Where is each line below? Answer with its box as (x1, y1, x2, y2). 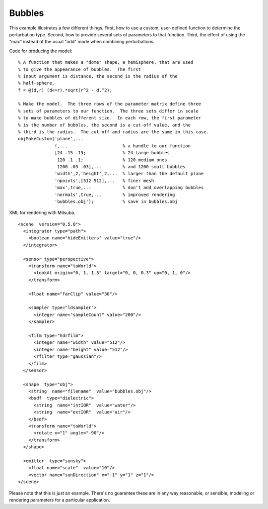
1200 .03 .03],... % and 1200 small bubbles (57, 164, 186, 169)
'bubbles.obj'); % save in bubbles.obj (55, 199, 178, 204)
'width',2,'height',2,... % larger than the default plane (55, 171, 204, 177)
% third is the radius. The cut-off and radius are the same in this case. (18, 129, 209, 135)
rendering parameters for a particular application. (9, 497, 110, 503)
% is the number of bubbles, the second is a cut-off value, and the (18, 122, 191, 128)
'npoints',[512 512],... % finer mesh (55, 178, 154, 184)
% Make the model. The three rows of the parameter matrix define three (18, 101, 201, 107)
